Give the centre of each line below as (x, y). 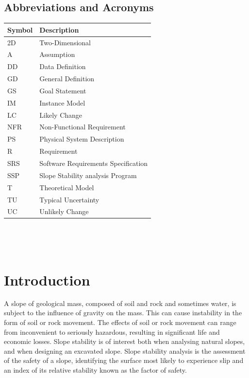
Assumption (57, 54)
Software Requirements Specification (94, 163)
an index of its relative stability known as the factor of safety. (95, 369)
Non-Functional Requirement (83, 127)
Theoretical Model (67, 187)
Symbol (20, 29)
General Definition (67, 79)
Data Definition (63, 66)
